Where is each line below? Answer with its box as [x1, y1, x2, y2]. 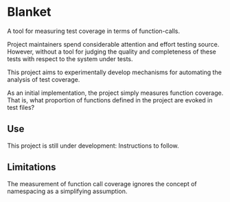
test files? [7, 103, 35, 111]
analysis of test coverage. [7, 75, 80, 83]
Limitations [7, 161, 56, 173]
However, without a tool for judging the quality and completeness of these [7, 47, 216, 56]
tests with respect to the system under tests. [7, 54, 133, 63]
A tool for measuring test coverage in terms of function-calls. [7, 27, 181, 35]
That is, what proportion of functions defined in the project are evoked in [7, 96, 213, 104]
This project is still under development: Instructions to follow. [7, 142, 180, 150]
